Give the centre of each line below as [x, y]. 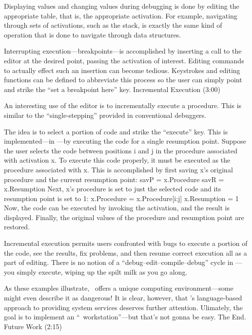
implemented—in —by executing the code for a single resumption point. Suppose [125, 141]
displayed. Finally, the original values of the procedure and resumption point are [124, 217]
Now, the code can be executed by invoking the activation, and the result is [117, 208]
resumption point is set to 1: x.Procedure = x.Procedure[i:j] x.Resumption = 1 [121, 198]
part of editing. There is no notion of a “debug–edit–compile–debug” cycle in [119, 262]
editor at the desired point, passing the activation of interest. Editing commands [124, 60]
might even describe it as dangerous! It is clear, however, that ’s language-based [123, 298]
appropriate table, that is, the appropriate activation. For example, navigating [121, 15]
